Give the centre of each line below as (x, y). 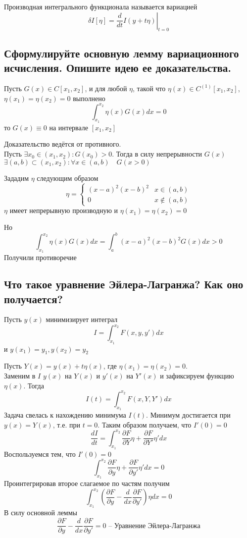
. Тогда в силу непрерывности (157, 154)
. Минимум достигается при (188, 414)
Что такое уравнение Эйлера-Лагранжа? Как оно (124, 284)
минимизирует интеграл (82, 319)
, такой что (149, 88)
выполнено (89, 98)
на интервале (69, 127)
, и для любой (106, 88)
